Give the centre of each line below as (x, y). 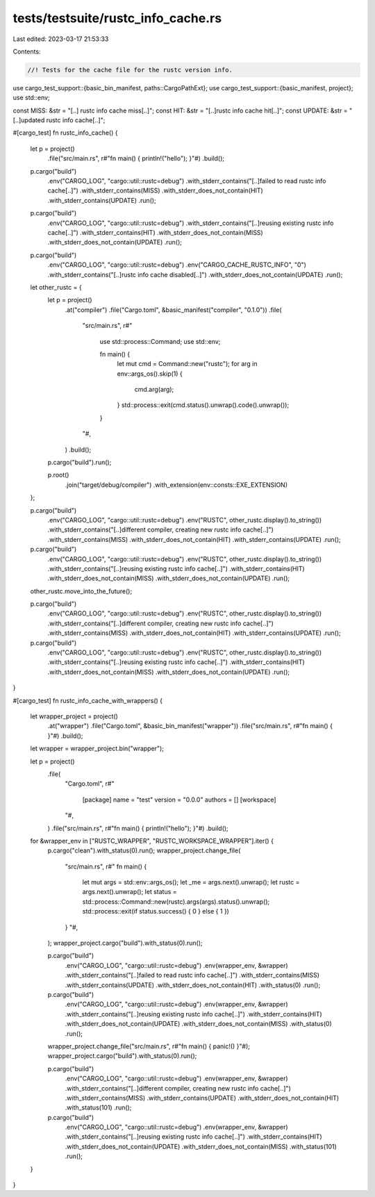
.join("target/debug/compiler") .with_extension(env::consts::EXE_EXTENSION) (176, 485)
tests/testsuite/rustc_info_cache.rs (117, 18)
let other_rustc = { (56, 287)
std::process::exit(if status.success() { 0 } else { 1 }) (156, 911)
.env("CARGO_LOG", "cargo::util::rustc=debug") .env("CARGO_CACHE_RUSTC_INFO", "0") (177, 265)
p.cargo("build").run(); (80, 463)
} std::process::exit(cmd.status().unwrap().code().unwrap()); (203, 405)
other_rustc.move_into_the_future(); (81, 591)
